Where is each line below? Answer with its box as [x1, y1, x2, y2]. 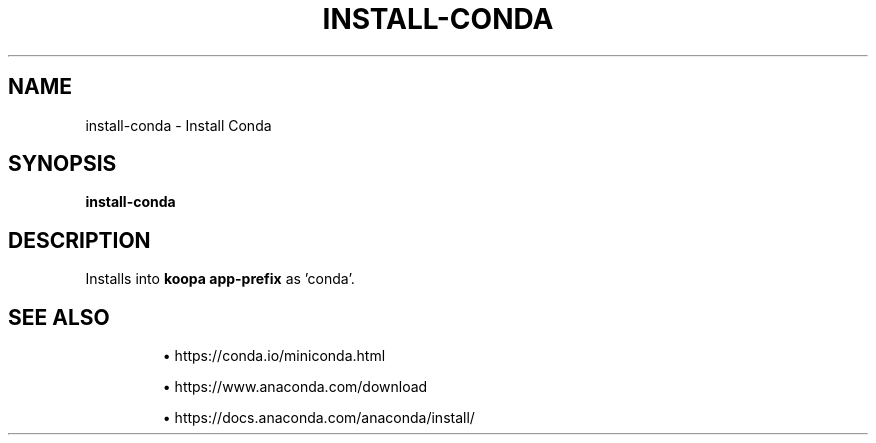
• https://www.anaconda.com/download [162, 378, 428, 396]
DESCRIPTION [8, 227, 151, 253]
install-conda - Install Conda [85, 116, 272, 134]
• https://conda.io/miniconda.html [162, 347, 386, 365]
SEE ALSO [8, 304, 110, 330]
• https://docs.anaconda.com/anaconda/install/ [162, 409, 475, 427]
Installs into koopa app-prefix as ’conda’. [85, 270, 355, 288]
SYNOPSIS [8, 151, 117, 177]
